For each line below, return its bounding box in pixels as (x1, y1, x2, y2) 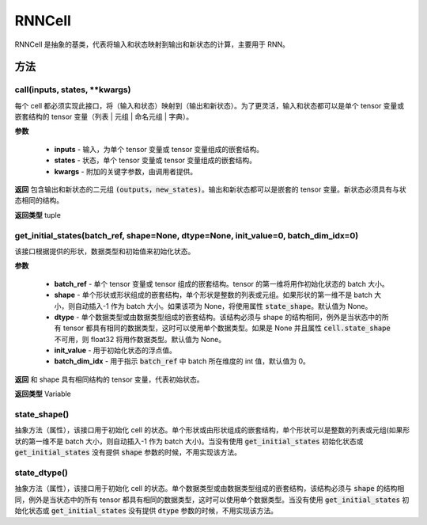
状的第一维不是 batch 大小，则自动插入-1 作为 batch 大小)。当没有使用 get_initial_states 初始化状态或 (14, 436, 364, 446)
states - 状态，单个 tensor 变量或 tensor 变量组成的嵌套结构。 (54, 155, 257, 165)
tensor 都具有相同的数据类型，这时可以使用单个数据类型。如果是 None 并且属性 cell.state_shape (62, 323, 391, 333)
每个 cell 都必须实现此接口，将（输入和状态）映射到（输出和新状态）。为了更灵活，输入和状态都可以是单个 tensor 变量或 (14, 101, 405, 110)
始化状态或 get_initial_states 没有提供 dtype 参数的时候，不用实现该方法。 (14, 506, 278, 515)
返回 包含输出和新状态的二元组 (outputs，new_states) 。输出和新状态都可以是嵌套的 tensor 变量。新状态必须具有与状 (14, 185, 406, 194)
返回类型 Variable (14, 389, 71, 399)
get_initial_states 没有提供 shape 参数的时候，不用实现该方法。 (14, 447, 241, 457)
